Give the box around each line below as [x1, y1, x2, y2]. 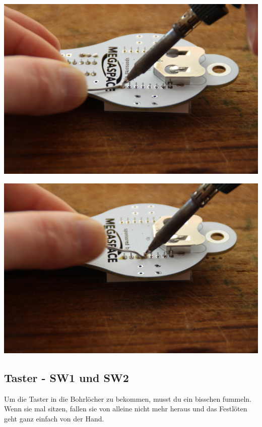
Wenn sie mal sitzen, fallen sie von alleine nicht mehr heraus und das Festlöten [4, 403, 247, 414]
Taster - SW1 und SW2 [4, 369, 129, 385]
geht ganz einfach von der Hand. [4, 413, 104, 423]
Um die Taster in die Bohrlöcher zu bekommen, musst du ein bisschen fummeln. [4, 393, 252, 404]
